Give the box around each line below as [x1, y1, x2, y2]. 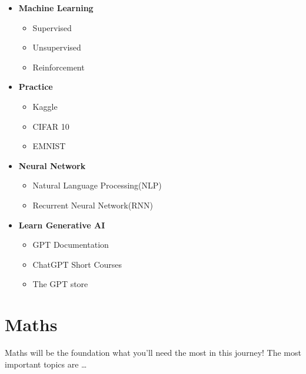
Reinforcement [32, 60, 85, 73]
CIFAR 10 [32, 120, 69, 132]
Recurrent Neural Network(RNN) [32, 198, 153, 211]
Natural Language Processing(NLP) [32, 179, 162, 191]
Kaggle [32, 100, 58, 112]
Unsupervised [32, 41, 81, 53]
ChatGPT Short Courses [32, 258, 122, 270]
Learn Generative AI [18, 218, 105, 231]
